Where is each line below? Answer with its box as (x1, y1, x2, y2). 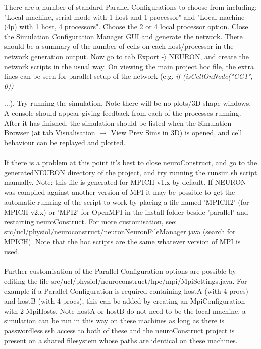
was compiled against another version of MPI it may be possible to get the (4, 186, 235, 197)
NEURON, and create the (169, 51, 249, 61)
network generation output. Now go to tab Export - (4, 51, 164, 61)
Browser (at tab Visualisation (4, 127, 95, 138)
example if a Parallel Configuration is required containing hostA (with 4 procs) (4, 285, 249, 296)
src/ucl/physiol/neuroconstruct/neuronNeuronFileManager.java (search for (4, 226, 236, 237)
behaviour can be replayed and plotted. (4, 137, 126, 147)
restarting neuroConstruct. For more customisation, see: (4, 216, 177, 227)
